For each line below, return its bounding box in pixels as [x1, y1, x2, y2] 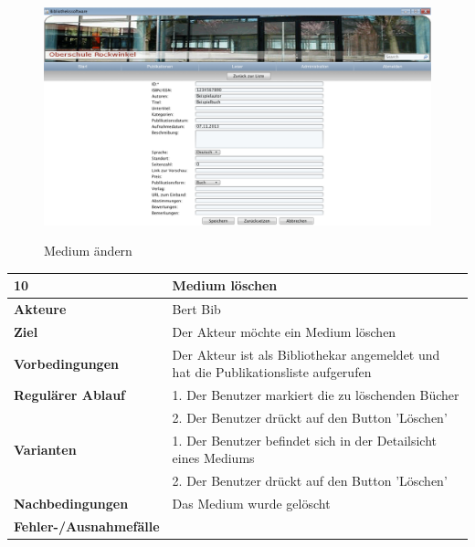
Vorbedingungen [14, 353, 119, 373]
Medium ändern [44, 241, 132, 260]
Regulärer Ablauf [14, 385, 126, 405]
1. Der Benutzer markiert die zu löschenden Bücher [172, 385, 459, 405]
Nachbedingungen [14, 494, 129, 513]
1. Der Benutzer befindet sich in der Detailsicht [172, 430, 437, 449]
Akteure [14, 300, 67, 319]
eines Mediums [172, 448, 255, 468]
